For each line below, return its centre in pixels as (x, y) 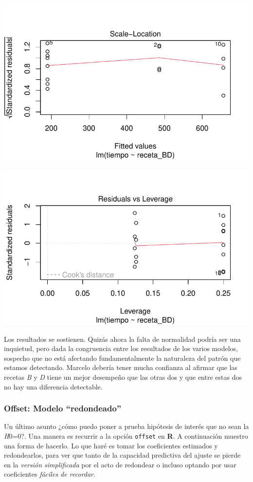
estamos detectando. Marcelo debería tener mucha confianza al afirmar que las (121, 367)
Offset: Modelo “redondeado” (63, 408)
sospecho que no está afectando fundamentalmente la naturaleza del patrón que (122, 358)
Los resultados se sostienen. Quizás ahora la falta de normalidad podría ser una (122, 339)
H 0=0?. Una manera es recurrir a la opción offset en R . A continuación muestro (126, 436)
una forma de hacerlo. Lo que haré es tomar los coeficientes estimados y (111, 445)
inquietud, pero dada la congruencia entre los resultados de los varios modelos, (121, 348)
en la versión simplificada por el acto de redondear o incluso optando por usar (120, 464)
